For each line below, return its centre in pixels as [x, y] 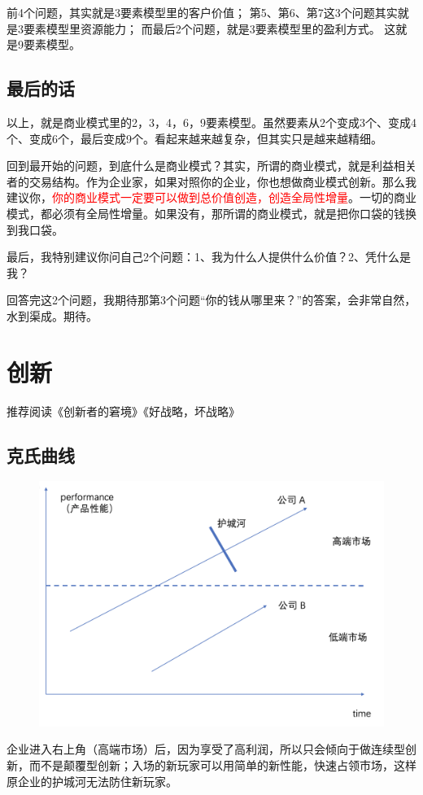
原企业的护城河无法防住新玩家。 [92, 781]
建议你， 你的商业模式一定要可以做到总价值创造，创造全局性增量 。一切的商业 [211, 197]
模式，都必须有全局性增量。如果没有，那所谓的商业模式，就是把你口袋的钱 [206, 213]
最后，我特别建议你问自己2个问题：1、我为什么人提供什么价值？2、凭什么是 [209, 257]
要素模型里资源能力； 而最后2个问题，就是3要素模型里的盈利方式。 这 [209, 28]
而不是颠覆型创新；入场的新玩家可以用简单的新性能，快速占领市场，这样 [222, 765]
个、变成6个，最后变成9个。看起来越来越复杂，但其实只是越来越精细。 [194, 138]
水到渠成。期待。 [52, 315]
